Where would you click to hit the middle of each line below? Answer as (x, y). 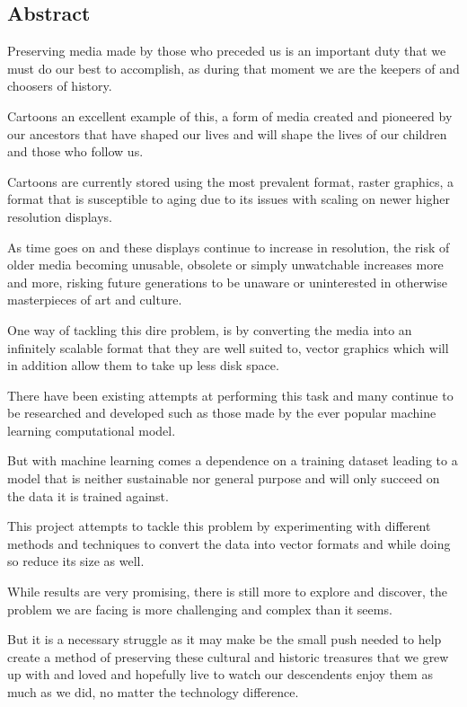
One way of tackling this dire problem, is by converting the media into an (210, 329)
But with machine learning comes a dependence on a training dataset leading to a (233, 460)
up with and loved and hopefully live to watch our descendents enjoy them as (220, 674)
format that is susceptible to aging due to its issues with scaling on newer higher (229, 199)
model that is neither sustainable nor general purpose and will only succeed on (224, 478)
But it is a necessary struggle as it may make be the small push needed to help (225, 639)
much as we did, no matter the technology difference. (153, 692)
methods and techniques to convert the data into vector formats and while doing (229, 543)
